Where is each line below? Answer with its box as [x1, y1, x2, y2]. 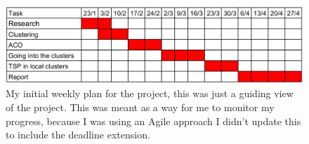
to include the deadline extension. [6, 127, 150, 142]
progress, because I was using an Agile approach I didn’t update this [6, 113, 301, 128]
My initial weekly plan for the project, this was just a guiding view [6, 86, 294, 101]
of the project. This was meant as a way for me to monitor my [6, 99, 275, 114]
